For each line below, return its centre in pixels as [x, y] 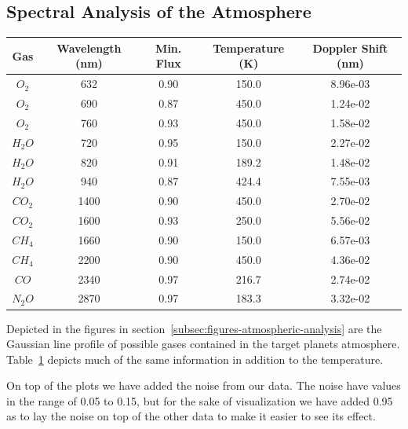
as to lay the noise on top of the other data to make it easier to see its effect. [191, 416]
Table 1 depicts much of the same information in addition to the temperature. [195, 359]
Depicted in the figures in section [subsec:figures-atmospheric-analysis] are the [194, 328]
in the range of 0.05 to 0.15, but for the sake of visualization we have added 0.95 [200, 400]
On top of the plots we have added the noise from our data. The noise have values [204, 385]
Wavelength [89, 48]
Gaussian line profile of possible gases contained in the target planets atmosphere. [203, 344]
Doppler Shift [350, 48]
